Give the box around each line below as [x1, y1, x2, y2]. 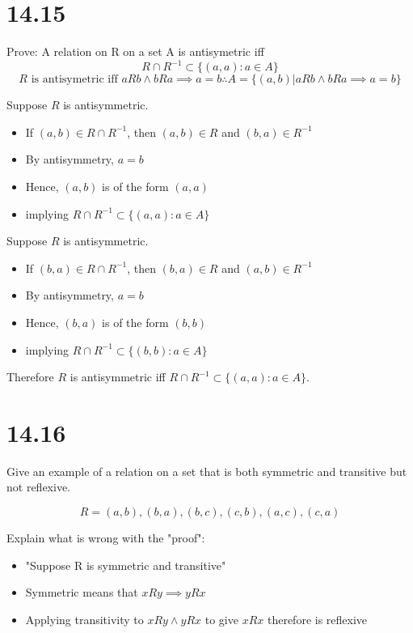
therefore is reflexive [267, 610, 368, 627]
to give [204, 610, 238, 627]
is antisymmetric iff [70, 368, 166, 385]
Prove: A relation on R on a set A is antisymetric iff [6, 43, 264, 60]
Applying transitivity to [25, 610, 144, 627]
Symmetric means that [25, 584, 138, 601]
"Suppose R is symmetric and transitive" [25, 556, 226, 573]
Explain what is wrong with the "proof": [6, 529, 205, 546]
